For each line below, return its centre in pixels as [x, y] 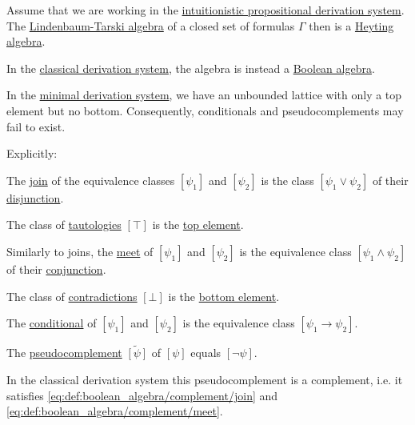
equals [206, 353]
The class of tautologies [64, 225]
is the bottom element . [224, 296]
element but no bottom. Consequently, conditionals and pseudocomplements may [205, 110]
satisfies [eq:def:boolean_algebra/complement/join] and [142, 395]
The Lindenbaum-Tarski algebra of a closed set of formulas [151, 25]
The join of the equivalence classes [91, 180]
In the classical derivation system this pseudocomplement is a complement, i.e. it [205, 379]
